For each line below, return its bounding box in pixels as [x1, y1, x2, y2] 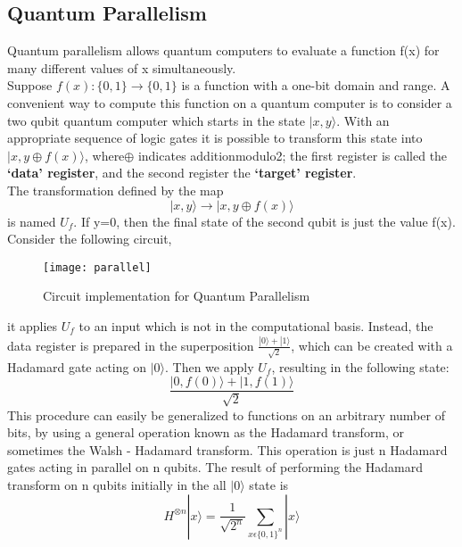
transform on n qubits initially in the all [7, 476, 227, 494]
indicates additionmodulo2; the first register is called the [137, 145, 448, 164]
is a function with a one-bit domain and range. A [181, 76, 450, 95]
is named [7, 211, 56, 230]
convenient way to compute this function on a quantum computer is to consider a [7, 93, 452, 112]
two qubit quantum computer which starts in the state [7, 111, 305, 129]
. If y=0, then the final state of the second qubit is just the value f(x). [73, 211, 456, 230]
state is [249, 476, 289, 494]
